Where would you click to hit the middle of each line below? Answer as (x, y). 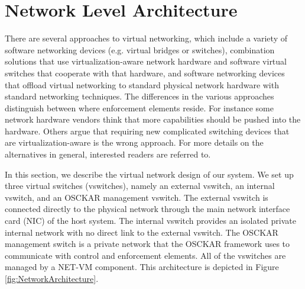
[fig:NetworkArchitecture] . (52, 278)
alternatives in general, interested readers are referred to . (108, 154)
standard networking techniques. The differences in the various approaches (139, 96)
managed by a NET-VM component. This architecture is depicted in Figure (142, 267)
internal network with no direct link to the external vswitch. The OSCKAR (142, 232)
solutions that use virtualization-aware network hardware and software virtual (146, 61)
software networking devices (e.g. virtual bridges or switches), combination (140, 49)
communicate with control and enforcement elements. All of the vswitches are (145, 255)
